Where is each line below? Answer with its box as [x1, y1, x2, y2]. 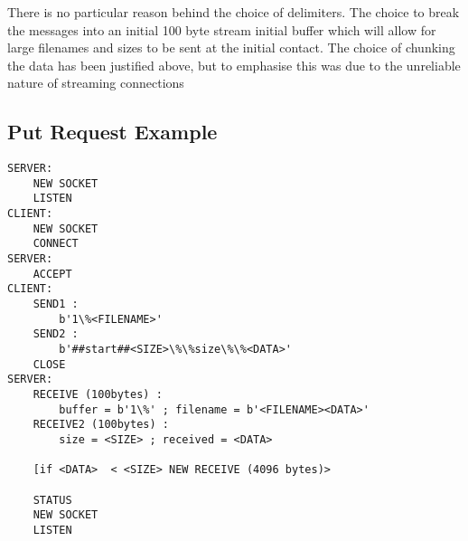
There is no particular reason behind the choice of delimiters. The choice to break [7, 3, 460, 21]
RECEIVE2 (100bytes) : [33, 418, 169, 432]
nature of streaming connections [7, 73, 184, 92]
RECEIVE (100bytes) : [33, 388, 163, 402]
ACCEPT [33, 267, 72, 280]
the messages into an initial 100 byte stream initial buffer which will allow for [7, 20, 436, 39]
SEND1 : [33, 298, 79, 311]
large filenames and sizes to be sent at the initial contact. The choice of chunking [7, 38, 455, 57]
